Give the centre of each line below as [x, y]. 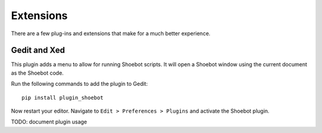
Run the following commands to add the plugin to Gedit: [80, 84]
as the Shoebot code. [37, 73]
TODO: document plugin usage [49, 122]
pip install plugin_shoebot [63, 98]
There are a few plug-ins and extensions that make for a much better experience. [111, 33]
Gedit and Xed [38, 50]
